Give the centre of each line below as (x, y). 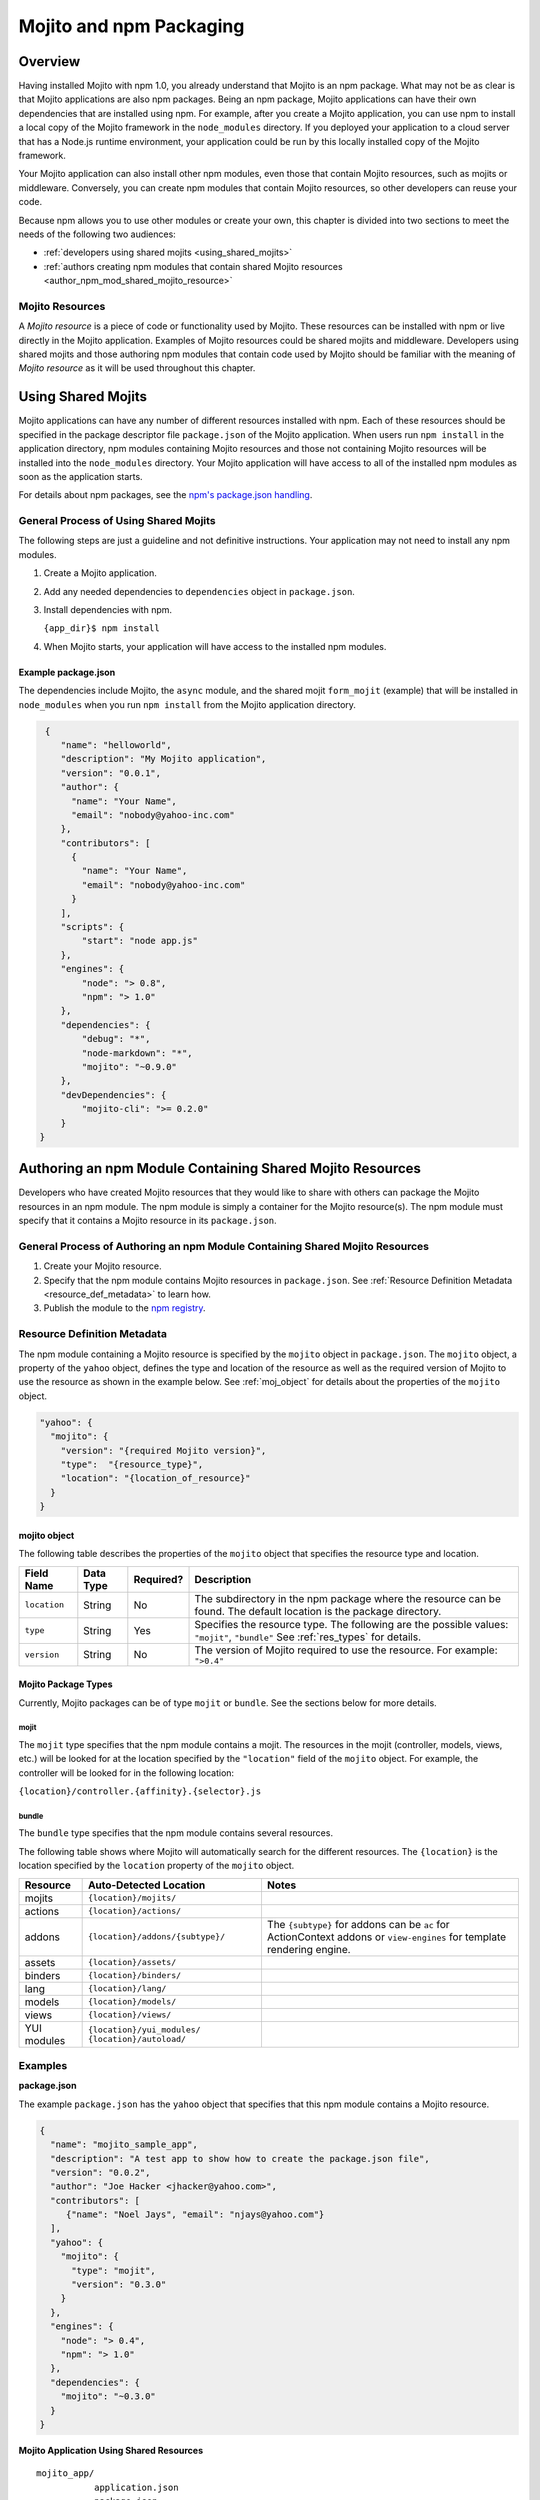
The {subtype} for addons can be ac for (358, 1924)
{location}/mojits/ (132, 1898)
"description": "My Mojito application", (163, 759)
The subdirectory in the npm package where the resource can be (348, 1598)
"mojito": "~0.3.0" (108, 2396)
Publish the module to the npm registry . (124, 1308)
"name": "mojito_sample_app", (124, 2144)
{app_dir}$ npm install (101, 628)
